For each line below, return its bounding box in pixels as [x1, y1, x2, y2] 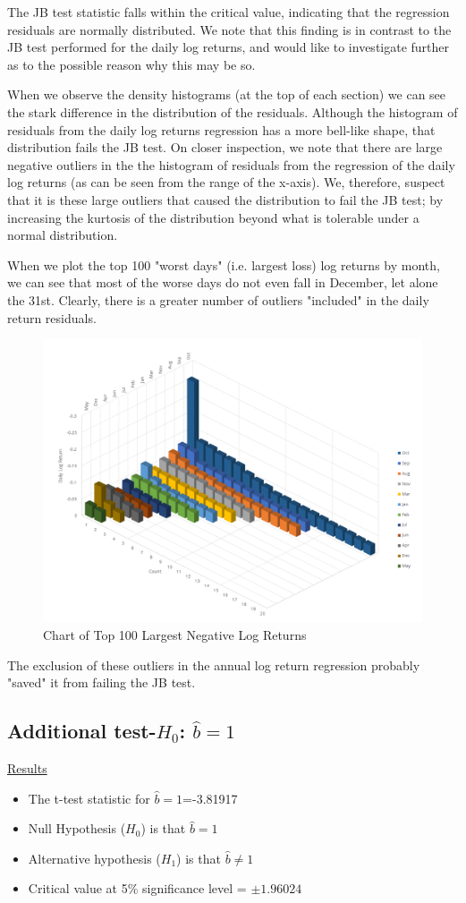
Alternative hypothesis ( [28, 848, 161, 867]
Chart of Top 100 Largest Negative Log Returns [43, 626, 307, 644]
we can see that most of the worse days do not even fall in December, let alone [7, 273, 438, 292]
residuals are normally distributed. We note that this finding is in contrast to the [7, 20, 452, 38]
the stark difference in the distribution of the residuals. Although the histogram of [7, 102, 458, 121]
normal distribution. [7, 226, 118, 244]
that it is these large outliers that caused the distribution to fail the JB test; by [7, 190, 444, 209]
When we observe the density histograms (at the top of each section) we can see [7, 85, 446, 104]
